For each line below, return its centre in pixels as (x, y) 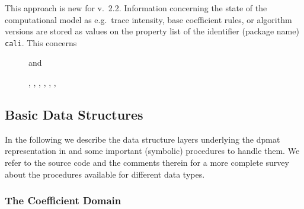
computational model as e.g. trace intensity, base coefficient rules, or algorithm (148, 19)
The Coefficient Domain (63, 200)
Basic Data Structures (74, 115)
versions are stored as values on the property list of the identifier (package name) (152, 31)
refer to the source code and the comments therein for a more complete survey (147, 163)
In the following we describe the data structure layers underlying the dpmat (143, 139)
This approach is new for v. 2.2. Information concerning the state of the (136, 8)
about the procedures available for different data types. (105, 174)
